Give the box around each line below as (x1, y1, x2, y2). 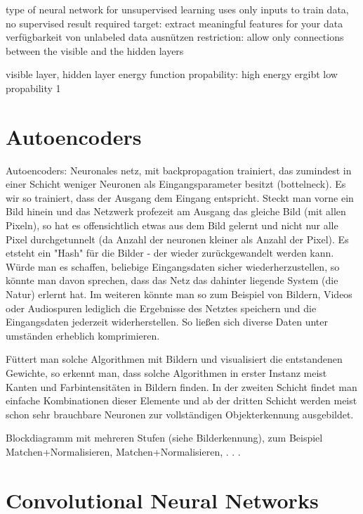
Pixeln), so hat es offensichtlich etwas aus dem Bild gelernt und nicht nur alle (6, 218, 338, 233)
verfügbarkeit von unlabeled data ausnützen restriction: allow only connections (6, 30, 344, 44)
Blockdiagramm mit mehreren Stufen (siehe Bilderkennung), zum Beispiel (6, 430, 323, 445)
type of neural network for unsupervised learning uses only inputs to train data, (6, 2, 349, 16)
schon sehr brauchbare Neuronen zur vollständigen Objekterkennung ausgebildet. (6, 406, 354, 421)
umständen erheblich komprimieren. (6, 328, 160, 342)
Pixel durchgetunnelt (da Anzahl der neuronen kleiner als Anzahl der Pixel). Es (6, 231, 349, 246)
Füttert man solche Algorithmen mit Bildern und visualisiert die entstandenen (6, 352, 343, 366)
